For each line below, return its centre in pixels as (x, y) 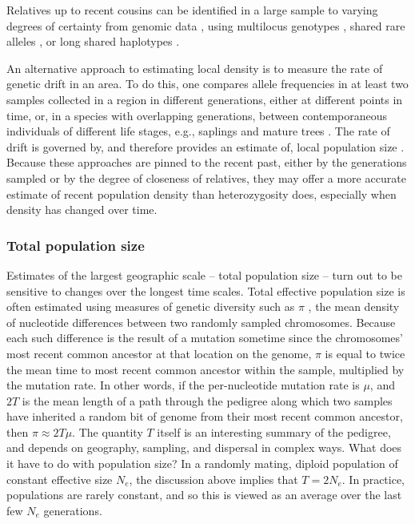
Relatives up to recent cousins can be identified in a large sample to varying (192, 10)
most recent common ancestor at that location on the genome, (159, 353)
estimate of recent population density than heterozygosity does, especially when (202, 193)
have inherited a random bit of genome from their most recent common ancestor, (205, 416)
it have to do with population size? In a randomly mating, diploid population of (202, 464)
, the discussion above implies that (213, 479)
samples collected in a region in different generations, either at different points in (205, 99)
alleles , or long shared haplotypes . (93, 41)
